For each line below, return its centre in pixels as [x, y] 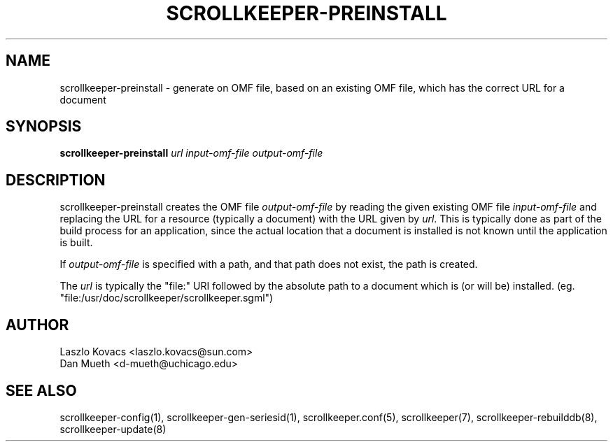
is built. [76, 243]
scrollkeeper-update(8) [113, 429]
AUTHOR [37, 325]
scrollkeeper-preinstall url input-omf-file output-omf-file [191, 153]
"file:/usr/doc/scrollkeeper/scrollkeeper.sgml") [167, 298]
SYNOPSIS [44, 127]
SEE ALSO [41, 390]
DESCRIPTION [56, 180]
